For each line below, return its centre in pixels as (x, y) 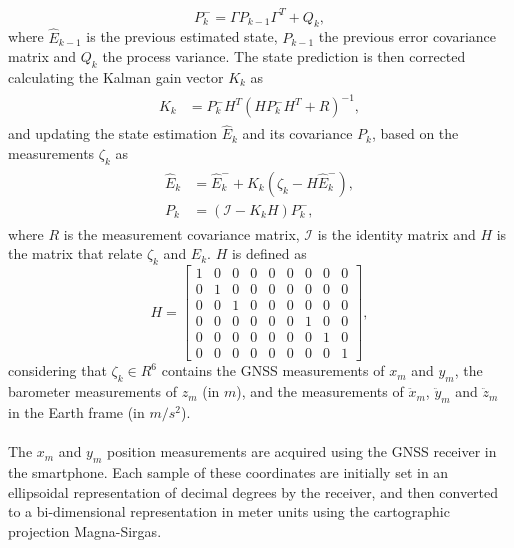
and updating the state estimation (113, 133)
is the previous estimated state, (182, 36)
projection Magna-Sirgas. (85, 530)
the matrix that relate (75, 253)
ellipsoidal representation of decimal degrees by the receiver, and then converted (253, 491)
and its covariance (297, 133)
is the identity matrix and (396, 233)
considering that (57, 370)
